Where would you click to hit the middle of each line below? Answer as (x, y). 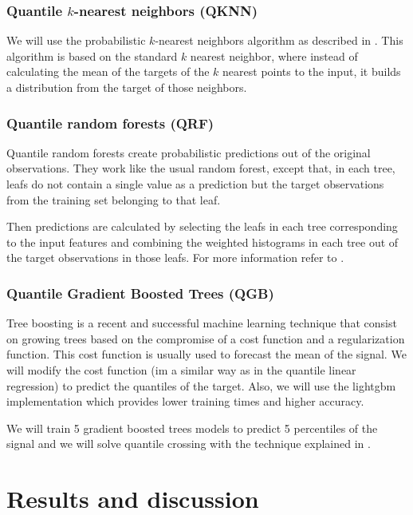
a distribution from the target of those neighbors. (127, 87)
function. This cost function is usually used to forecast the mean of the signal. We (206, 354)
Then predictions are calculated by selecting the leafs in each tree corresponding (202, 226)
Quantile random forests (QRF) (110, 123)
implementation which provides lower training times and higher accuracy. (185, 401)
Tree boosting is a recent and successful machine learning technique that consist (202, 323)
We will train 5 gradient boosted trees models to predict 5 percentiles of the (192, 428)
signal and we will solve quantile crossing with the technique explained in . (189, 444)
